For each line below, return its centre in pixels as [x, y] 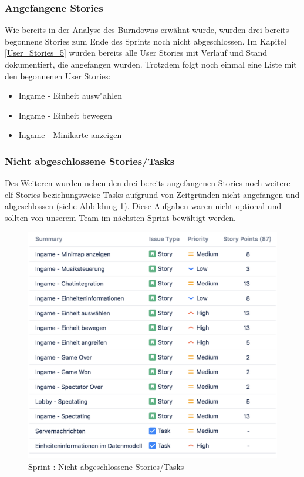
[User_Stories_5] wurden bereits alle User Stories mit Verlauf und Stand [136, 53]
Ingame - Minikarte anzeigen [70, 135]
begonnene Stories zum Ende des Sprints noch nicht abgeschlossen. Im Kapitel [146, 41]
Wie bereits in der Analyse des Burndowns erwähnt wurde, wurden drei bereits [147, 30]
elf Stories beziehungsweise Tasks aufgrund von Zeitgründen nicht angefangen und [152, 194]
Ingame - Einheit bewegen [65, 115]
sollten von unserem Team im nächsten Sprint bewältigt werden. [120, 217]
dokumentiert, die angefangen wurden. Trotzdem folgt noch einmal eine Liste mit [151, 64]
